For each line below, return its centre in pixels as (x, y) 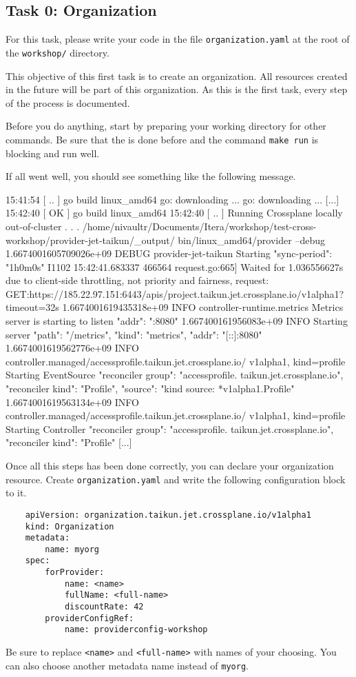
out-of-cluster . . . (43, 226)
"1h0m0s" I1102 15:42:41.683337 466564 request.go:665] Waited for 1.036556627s (175, 266)
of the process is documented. (68, 102)
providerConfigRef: (90, 618)
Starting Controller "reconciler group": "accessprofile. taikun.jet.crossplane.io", (170, 428)
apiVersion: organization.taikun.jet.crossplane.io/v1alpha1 (168, 515)
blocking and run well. (53, 153)
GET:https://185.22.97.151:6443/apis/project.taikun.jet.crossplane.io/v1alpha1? (175, 293)
